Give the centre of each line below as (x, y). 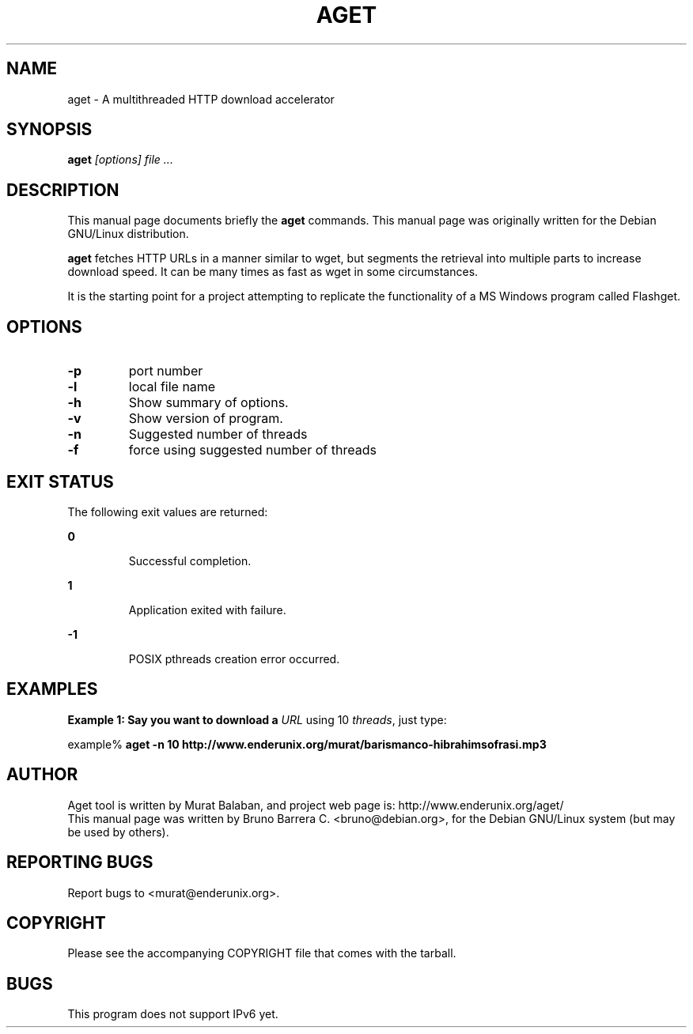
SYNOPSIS (49, 130)
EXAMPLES (52, 689)
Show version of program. (206, 419)
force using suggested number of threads (252, 450)
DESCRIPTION (63, 190)
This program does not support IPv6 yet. (173, 1014)
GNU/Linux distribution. (128, 234)
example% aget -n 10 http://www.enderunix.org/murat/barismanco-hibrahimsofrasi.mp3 (307, 744)
